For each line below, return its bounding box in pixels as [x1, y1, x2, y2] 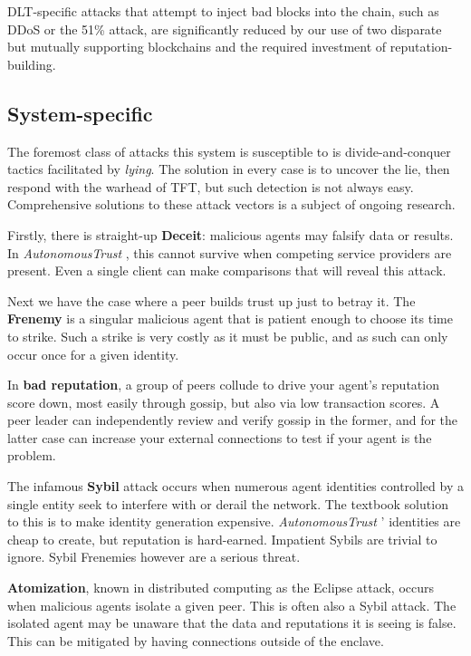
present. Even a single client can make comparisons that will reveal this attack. [7, 261, 447, 280]
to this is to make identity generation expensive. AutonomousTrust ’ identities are [7, 512, 461, 531]
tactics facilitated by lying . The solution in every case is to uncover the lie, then [7, 159, 450, 178]
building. [7, 54, 56, 73]
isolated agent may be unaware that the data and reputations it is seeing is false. [7, 613, 457, 632]
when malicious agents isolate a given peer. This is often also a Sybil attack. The [7, 595, 457, 614]
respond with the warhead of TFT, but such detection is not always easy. [7, 177, 414, 196]
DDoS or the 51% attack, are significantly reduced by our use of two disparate [7, 19, 442, 38]
